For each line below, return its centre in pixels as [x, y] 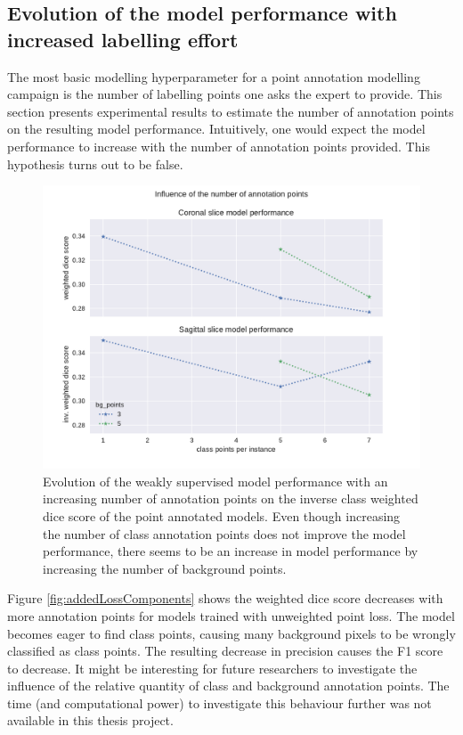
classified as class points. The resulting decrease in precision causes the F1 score [225, 651]
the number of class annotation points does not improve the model [224, 533]
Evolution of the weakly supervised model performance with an [215, 481]
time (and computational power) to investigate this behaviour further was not [219, 702]
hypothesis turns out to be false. [95, 163]
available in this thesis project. [90, 720]
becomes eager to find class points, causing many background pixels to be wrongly [231, 633]
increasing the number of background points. [165, 568]
